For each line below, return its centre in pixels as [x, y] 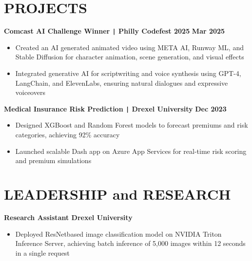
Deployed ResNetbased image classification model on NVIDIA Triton [118, 233]
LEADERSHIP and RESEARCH [117, 194]
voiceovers [30, 92]
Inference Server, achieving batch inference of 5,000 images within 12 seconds [130, 243]
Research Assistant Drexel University [68, 217]
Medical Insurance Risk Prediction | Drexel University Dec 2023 [115, 108]
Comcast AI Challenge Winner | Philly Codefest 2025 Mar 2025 [115, 31]
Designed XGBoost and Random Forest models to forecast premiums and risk [132, 125]
